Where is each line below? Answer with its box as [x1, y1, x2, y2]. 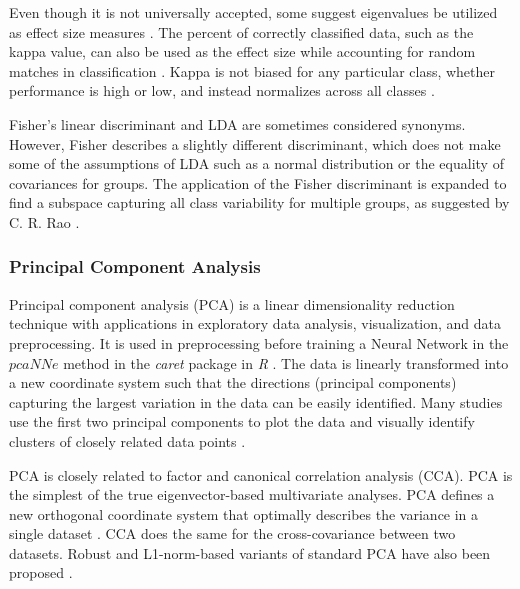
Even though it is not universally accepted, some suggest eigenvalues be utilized [9, 2, 498, 22]
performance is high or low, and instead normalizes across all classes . [9, 80, 435, 101]
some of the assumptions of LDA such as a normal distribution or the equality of [9, 153, 504, 174]
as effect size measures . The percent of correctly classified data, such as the [9, 21, 474, 42]
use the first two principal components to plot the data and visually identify [9, 411, 475, 432]
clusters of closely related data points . [9, 430, 246, 451]
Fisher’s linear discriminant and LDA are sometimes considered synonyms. [9, 113, 466, 134]
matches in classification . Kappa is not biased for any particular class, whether [9, 60, 496, 81]
